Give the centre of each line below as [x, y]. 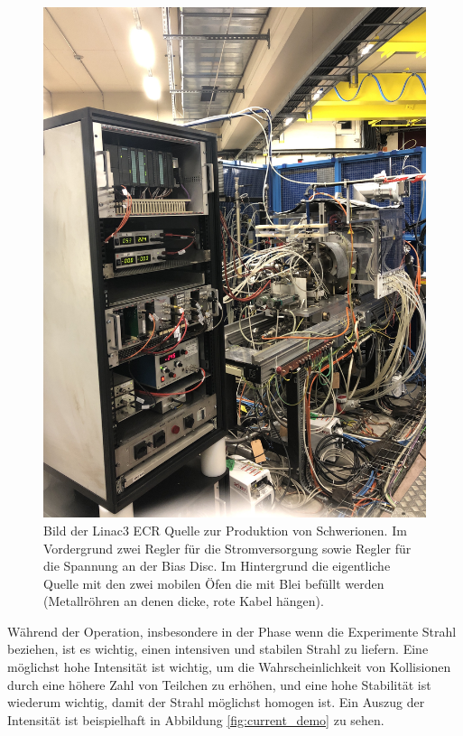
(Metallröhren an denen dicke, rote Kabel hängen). [184, 601]
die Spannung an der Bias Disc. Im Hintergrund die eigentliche [217, 566]
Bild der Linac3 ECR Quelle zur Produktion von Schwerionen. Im [225, 530]
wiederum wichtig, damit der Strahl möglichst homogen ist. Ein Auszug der [216, 702]
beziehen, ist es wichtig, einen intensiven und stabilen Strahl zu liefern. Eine [218, 649]
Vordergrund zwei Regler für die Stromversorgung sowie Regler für [227, 548]
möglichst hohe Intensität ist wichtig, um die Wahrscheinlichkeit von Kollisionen [229, 667]
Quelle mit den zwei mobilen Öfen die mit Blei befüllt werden [214, 583]
